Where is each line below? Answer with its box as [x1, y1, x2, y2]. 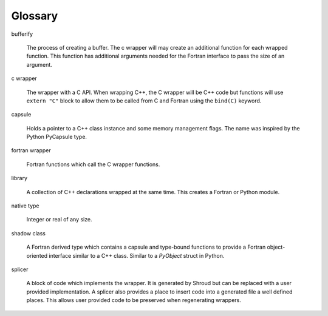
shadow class [11, 229, 46, 237]
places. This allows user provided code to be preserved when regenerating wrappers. [26, 297, 241, 304]
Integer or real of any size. [26, 216, 92, 223]
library [11, 175, 27, 182]
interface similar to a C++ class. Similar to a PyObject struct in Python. [49, 252, 225, 259]
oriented [26, 252, 48, 259]
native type [11, 202, 39, 209]
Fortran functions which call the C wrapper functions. [26, 161, 160, 168]
